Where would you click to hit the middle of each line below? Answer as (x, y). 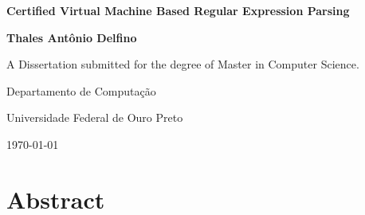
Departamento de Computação (81, 90)
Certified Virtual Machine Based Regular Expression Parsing (178, 10)
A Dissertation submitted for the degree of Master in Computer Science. (183, 64)
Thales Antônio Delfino (72, 37)
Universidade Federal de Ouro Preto (95, 117)
